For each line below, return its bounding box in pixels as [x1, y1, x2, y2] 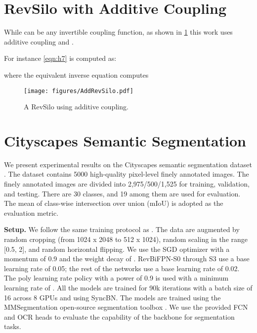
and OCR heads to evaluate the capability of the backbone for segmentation [4, 311, 235, 322]
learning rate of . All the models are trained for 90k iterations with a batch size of [4, 283, 253, 292]
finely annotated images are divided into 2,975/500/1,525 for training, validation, [4, 179, 250, 189]
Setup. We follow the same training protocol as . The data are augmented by [4, 224, 240, 235]
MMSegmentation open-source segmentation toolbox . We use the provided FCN [4, 302, 248, 312]
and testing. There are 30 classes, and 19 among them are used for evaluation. [4, 188, 241, 198]
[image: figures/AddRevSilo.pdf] [24, 87, 133, 95]
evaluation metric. [4, 207, 59, 218]
